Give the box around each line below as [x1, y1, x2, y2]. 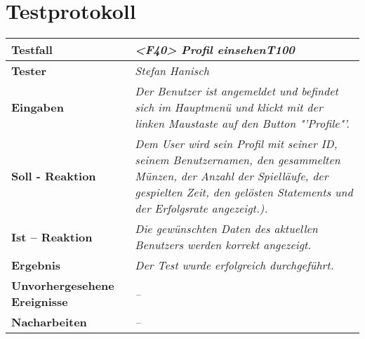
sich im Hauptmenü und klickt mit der [135, 99, 323, 116]
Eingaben [11, 99, 64, 116]
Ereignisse [11, 293, 68, 310]
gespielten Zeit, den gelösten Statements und [135, 184, 353, 201]
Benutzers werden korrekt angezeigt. [135, 237, 312, 253]
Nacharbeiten [11, 314, 87, 331]
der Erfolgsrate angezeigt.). [135, 200, 268, 217]
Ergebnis [11, 257, 61, 274]
